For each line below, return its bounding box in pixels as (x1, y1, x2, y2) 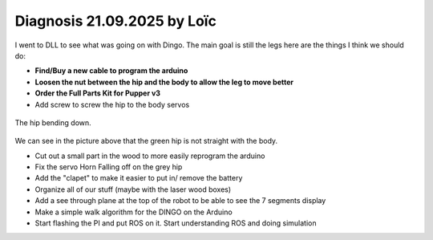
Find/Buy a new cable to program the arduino (34, 66, 188, 75)
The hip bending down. (14, 117, 91, 128)
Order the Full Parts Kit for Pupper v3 (34, 88, 160, 98)
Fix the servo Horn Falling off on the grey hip (34, 162, 183, 172)
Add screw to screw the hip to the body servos (34, 100, 190, 109)
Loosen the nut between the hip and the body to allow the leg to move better (34, 77, 294, 87)
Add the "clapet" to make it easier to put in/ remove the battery (34, 173, 243, 183)
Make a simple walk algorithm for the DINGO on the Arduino (34, 207, 233, 217)
